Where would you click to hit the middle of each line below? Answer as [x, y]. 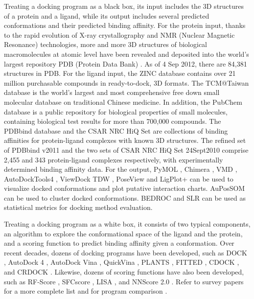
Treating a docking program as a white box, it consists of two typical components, [127, 224]
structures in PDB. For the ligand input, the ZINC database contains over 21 [120, 73]
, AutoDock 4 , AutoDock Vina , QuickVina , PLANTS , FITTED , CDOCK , [122, 262]
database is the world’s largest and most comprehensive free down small [112, 92]
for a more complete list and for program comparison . [86, 291]
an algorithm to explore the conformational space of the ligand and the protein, [123, 233]
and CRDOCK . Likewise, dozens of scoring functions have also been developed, [124, 272]
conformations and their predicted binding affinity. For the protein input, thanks [125, 25]
